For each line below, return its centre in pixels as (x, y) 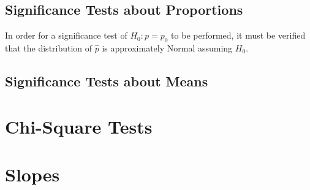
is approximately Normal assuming (167, 48)
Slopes (32, 174)
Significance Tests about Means (107, 81)
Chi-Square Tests (79, 126)
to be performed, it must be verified (238, 35)
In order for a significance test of (66, 35)
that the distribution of (49, 48)
